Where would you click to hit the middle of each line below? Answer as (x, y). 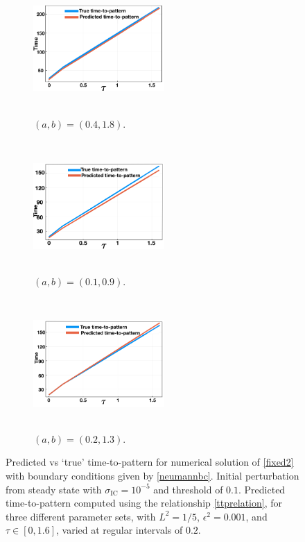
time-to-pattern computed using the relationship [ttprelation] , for (144, 503)
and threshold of (188, 489)
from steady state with (54, 489)
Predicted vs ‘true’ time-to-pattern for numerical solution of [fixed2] (150, 462)
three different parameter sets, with (81, 516)
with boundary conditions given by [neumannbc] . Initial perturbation (152, 476)
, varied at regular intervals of (120, 530)
